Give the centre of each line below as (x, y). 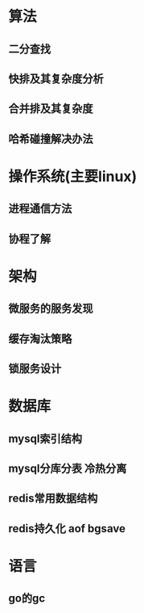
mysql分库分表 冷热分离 (68, 469)
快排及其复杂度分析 (56, 79)
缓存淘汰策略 (40, 339)
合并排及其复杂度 (51, 109)
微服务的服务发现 (51, 309)
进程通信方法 (40, 209)
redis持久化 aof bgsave (67, 529)
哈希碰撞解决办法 (51, 139)
